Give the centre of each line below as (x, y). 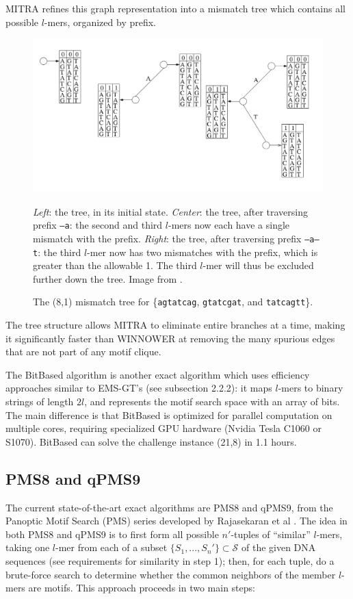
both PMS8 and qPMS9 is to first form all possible (112, 534)
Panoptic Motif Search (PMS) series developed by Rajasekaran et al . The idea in (176, 521)
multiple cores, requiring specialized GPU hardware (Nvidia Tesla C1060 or (164, 428)
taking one (28, 547)
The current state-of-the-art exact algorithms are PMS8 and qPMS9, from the (169, 507)
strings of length (40, 401)
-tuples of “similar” (271, 534)
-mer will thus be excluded (258, 265)
